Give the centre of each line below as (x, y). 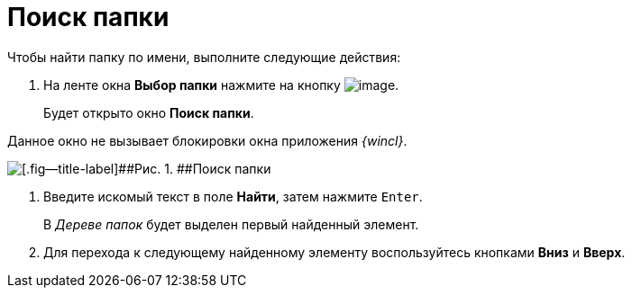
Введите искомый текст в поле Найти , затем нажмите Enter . (233, 196)
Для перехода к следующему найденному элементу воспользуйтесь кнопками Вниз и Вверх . (334, 252)
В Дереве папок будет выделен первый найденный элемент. (231, 224)
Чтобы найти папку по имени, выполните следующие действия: (204, 57)
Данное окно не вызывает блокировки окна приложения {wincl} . (207, 140)
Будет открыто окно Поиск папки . (149, 112)
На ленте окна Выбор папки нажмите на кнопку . (221, 85)
